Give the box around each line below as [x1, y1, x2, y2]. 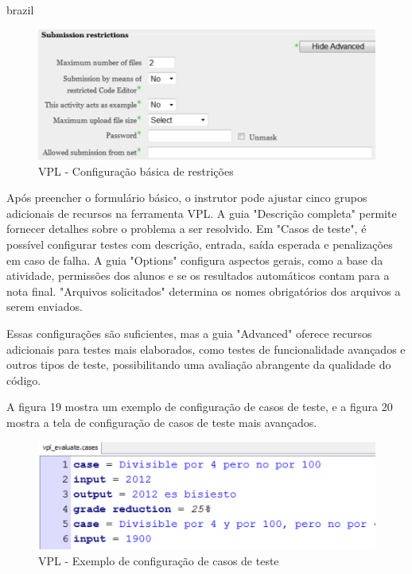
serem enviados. [6, 298, 83, 315]
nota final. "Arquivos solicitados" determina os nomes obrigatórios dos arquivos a [6, 282, 401, 299]
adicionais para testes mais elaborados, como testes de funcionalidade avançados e [6, 340, 406, 357]
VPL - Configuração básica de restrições [38, 162, 234, 179]
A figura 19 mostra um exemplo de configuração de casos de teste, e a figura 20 [6, 398, 393, 415]
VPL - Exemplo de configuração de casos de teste [38, 552, 279, 568]
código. [6, 371, 41, 388]
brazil [6, 2, 34, 17]
